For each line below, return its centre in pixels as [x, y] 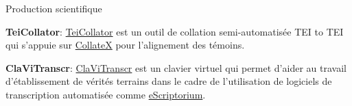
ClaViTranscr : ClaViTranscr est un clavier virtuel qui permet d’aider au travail [176, 67]
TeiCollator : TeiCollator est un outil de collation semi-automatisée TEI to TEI [175, 31]
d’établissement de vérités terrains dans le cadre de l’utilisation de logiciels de [169, 81]
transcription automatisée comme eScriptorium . [106, 94]
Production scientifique [54, 8]
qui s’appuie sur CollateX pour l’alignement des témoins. [125, 45]
